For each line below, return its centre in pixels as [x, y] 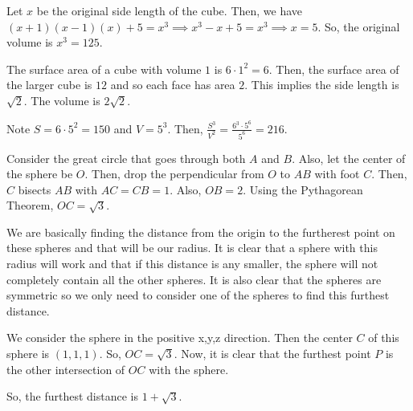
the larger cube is [49, 85]
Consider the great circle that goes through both [126, 158]
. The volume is [62, 100]
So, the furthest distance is [72, 396]
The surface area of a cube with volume [104, 69]
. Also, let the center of [349, 158]
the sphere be [40, 174]
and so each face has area [173, 85]
